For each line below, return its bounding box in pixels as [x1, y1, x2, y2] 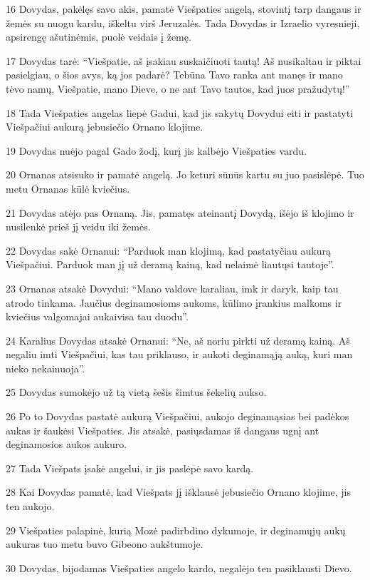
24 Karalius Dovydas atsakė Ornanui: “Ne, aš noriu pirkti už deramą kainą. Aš [6, 332, 350, 347]
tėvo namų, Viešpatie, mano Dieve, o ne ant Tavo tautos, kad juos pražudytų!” [6, 81, 350, 96]
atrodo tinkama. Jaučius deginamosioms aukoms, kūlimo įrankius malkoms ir [6, 295, 342, 310]
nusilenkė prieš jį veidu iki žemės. [6, 219, 151, 234]
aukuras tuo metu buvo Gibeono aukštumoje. [6, 536, 203, 551]
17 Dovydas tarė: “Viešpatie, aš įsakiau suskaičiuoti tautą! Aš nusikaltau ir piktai [6, 53, 361, 68]
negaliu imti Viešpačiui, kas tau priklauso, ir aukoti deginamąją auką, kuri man [6, 347, 353, 362]
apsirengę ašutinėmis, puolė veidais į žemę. [6, 29, 191, 44]
